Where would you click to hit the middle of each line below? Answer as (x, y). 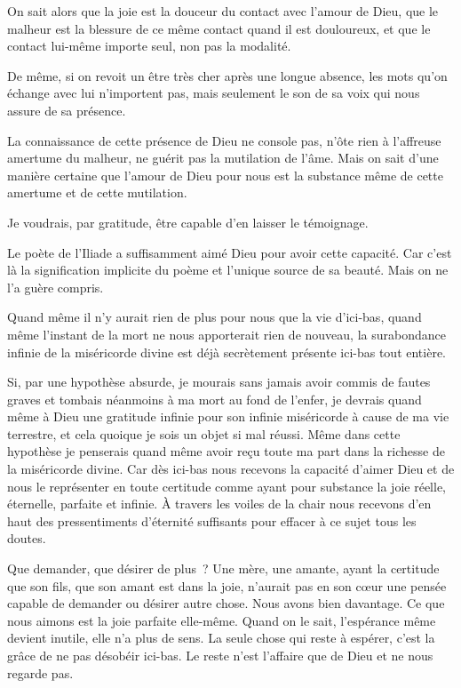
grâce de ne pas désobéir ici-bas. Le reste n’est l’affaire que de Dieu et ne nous (220, 655)
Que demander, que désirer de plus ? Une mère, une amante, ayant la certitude (223, 568)
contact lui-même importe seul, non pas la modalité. (149, 46)
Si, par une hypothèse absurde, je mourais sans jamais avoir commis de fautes (219, 382)
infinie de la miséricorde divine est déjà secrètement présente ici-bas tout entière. (227, 352)
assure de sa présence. (67, 110)
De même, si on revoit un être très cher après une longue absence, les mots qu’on (227, 75)
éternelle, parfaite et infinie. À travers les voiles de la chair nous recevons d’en (219, 504)
